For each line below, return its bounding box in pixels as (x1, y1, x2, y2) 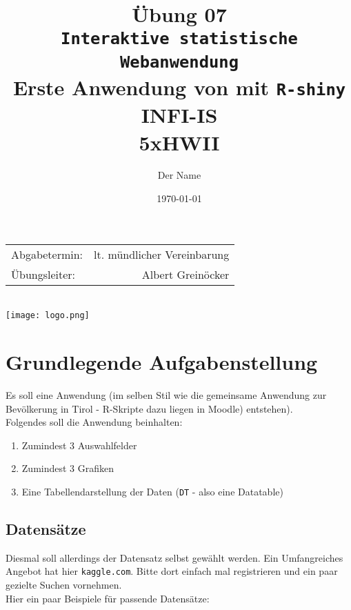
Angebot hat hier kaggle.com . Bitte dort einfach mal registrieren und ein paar (6, 564, 338, 578)
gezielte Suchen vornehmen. (6, 578, 122, 592)
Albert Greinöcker (141, 266, 230, 282)
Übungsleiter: (11, 266, 76, 282)
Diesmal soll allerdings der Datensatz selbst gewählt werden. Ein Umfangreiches (6, 550, 343, 564)
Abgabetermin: (11, 246, 83, 262)
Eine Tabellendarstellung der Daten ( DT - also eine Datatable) (21, 484, 283, 498)
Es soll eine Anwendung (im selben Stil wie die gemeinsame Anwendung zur (6, 388, 327, 402)
